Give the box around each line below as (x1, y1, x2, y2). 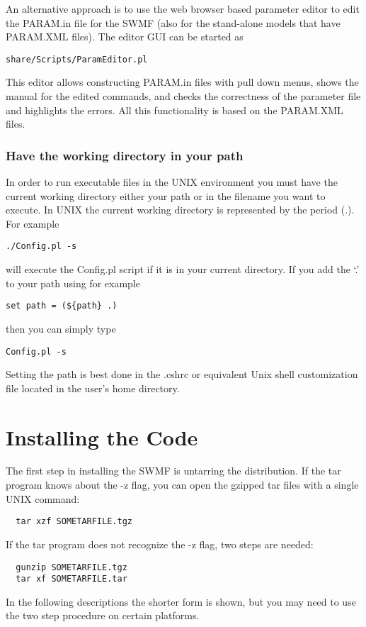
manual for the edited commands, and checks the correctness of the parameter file (6, 89, 361, 104)
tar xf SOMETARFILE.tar (16, 574, 127, 584)
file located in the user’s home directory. (6, 380, 180, 395)
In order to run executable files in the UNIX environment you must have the (6, 174, 338, 189)
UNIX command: (6, 491, 80, 506)
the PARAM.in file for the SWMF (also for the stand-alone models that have (6, 15, 341, 30)
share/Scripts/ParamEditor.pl (6, 54, 148, 65)
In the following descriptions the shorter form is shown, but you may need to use (6, 594, 356, 609)
